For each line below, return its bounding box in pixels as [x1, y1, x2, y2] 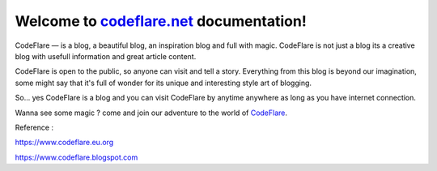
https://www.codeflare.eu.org [15, 138, 114, 147]
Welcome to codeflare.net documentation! [15, 12, 307, 30]
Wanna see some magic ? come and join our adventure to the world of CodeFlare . [15, 108, 287, 118]
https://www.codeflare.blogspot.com [15, 152, 138, 162]
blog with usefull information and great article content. [15, 51, 197, 61]
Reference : [15, 122, 54, 132]
